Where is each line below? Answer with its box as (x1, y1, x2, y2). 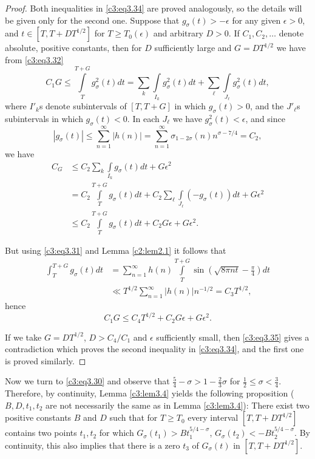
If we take (5, 330, 42, 343)
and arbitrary (153, 27, 203, 39)
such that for (109, 411, 158, 424)
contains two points (5, 426, 77, 439)
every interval (188, 411, 239, 424)
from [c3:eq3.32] (5, 53, 64, 66)
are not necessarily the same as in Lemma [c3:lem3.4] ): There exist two (46, 398, 310, 411)
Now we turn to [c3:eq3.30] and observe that (5, 375, 170, 387)
